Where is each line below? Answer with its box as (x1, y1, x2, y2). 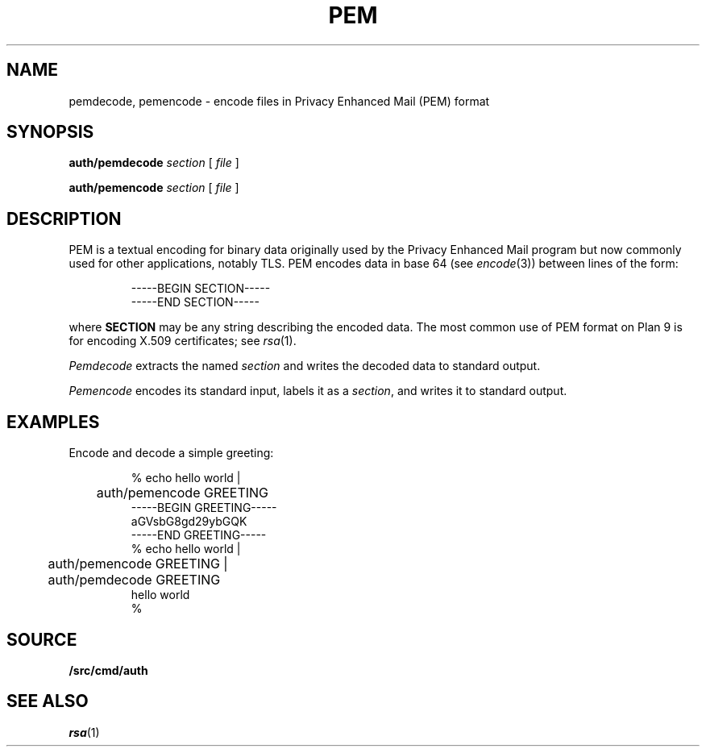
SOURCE (6, 629, 77, 650)
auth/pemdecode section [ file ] (69, 156, 239, 170)
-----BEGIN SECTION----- (131, 281, 271, 296)
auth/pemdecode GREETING (48, 572, 221, 589)
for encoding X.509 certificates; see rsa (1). (69, 334, 297, 348)
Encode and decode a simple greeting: (69, 446, 274, 460)
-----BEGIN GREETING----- (131, 501, 277, 515)
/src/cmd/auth (69, 663, 148, 677)
